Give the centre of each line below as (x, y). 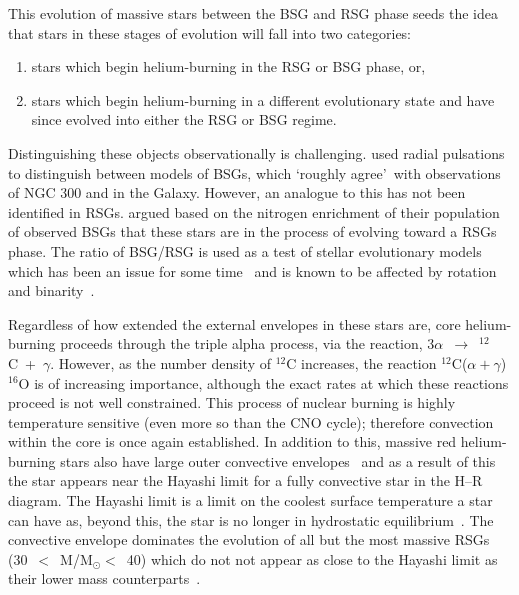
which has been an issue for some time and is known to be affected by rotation (252, 270)
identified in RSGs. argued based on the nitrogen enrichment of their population (254, 211)
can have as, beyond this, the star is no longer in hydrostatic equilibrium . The (251, 519)
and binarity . (51, 290)
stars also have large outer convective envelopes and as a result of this (278, 460)
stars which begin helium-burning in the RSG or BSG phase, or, (228, 66)
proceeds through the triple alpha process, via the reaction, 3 (247, 343)
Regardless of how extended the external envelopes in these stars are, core (234, 323)
